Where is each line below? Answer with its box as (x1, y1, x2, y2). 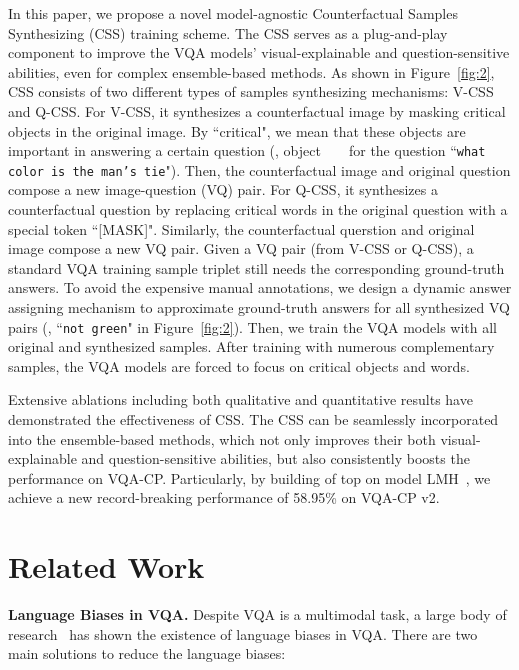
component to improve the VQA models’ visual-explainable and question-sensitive (8, 42, 510, 63)
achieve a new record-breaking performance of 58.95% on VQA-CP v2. (8, 487, 440, 508)
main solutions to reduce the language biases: (8, 643, 286, 664)
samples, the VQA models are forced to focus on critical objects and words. (8, 355, 470, 376)
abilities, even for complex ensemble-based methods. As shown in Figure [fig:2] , (8, 61, 495, 82)
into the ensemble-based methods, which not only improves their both (8, 428, 436, 449)
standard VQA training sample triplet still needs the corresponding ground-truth (8, 257, 505, 278)
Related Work (8, 546, 205, 587)
